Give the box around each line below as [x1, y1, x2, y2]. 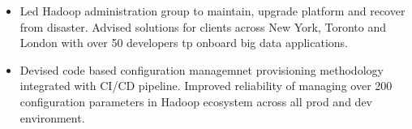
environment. [19, 109, 85, 126]
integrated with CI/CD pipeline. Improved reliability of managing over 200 [19, 77, 393, 94]
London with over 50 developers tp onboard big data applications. [19, 34, 348, 51]
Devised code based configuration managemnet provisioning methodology [19, 61, 384, 78]
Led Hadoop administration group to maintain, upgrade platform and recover [19, 2, 406, 19]
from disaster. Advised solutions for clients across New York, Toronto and [19, 18, 386, 35]
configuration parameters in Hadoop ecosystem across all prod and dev [19, 92, 372, 110]
